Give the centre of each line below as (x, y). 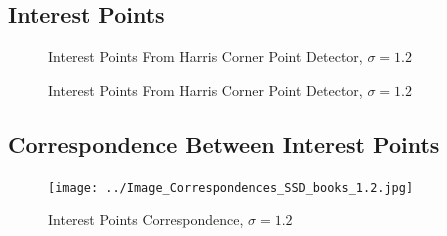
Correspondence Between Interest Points (224, 143)
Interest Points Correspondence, (146, 219)
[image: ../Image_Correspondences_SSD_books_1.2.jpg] (231, 187)
